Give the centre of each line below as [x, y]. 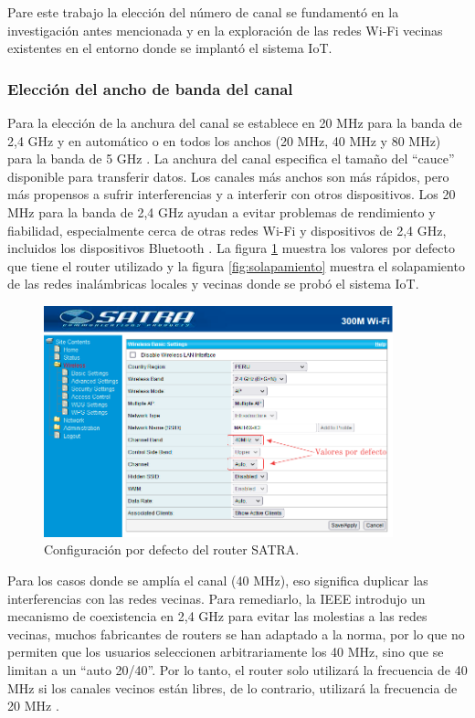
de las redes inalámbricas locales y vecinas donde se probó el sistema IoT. [213, 284]
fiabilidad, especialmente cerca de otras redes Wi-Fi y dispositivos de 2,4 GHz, [227, 230]
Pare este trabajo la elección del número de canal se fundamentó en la [203, 12]
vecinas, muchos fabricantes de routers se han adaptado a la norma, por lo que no [236, 634]
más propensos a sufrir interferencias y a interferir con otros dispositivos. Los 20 [232, 194]
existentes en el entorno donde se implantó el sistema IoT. [170, 48]
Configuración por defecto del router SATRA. [172, 549]
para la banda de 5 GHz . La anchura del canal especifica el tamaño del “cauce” [231, 158]
